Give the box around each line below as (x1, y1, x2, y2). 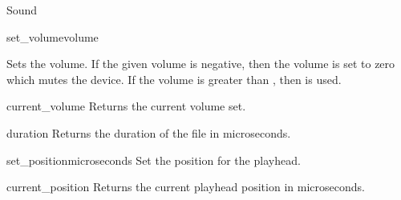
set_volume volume (6, 28, 99, 45)
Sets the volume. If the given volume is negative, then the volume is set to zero (6, 55, 395, 72)
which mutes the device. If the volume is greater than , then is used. (6, 70, 342, 87)
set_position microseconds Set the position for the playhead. (6, 151, 301, 168)
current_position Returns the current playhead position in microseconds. (6, 178, 365, 195)
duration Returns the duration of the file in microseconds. (6, 124, 291, 141)
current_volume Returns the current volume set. (6, 98, 246, 114)
